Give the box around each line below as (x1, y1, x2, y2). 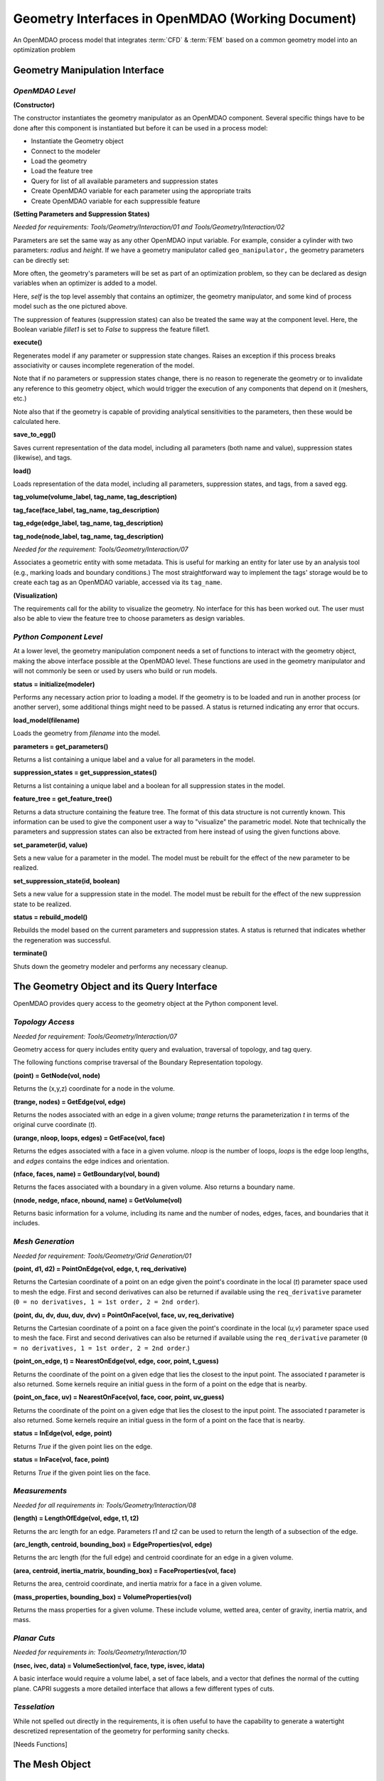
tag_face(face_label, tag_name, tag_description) (13, 506, 160, 514)
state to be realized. (13, 900, 72, 908)
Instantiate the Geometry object (31, 137, 124, 145)
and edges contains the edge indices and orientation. (13, 1156, 170, 1165)
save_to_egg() (13, 430, 56, 439)
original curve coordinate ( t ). (13, 1121, 97, 1129)
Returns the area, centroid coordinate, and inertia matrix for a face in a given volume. (13, 1579, 262, 1588)
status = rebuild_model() (13, 913, 88, 922)
